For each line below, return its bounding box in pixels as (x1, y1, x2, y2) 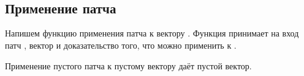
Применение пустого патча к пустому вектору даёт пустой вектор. (5, 59, 252, 72)
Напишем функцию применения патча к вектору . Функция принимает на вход (5, 27, 299, 40)
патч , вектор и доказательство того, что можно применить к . (5, 38, 237, 51)
